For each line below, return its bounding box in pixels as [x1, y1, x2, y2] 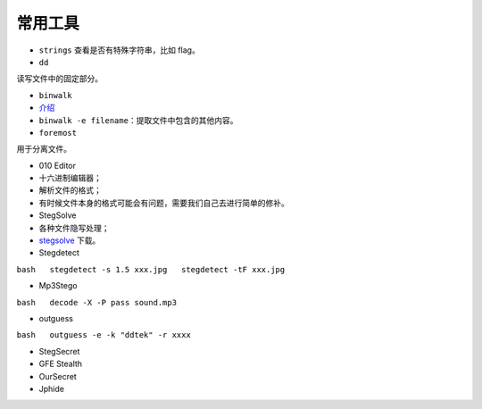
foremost [38, 128, 78, 138]
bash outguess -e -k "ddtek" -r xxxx [16, 330, 191, 340]
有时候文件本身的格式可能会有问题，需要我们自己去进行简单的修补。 [38, 197, 289, 208]
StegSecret [38, 346, 80, 356]
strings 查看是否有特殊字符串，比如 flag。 [38, 45, 200, 55]
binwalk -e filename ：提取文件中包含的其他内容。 [38, 114, 238, 125]
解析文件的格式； [38, 185, 102, 196]
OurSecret [38, 371, 78, 381]
